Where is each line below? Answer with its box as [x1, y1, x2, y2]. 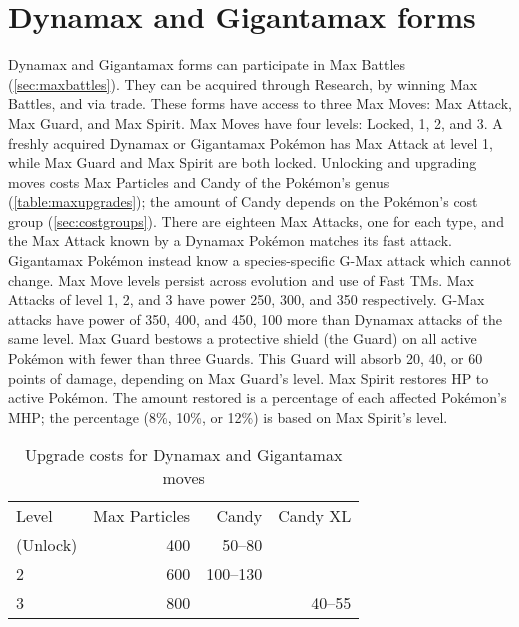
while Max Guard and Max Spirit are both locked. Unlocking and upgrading [8, 152, 477, 173]
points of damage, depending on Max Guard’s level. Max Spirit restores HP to [8, 367, 489, 388]
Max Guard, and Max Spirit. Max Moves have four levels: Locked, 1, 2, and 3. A [8, 112, 503, 133]
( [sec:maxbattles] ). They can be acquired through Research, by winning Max [8, 73, 478, 94]
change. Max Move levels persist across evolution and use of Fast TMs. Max [8, 269, 474, 290]
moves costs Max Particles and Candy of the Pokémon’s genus [8, 171, 390, 192]
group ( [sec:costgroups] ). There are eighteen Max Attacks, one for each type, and [8, 210, 504, 231]
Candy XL [278, 504, 352, 528]
